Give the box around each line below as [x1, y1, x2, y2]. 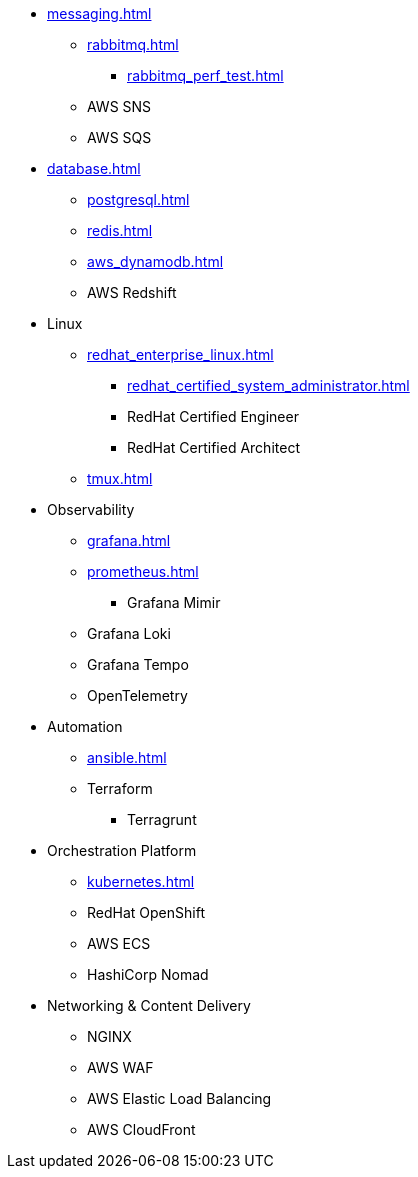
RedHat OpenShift [87, 904, 205, 921]
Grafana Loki [87, 625, 171, 642]
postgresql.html [87, 191, 190, 208]
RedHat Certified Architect [127, 439, 300, 456]
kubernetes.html [87, 873, 195, 890]
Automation [47, 718, 123, 735]
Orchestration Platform [47, 842, 197, 859]
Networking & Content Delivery [47, 997, 251, 1014]
